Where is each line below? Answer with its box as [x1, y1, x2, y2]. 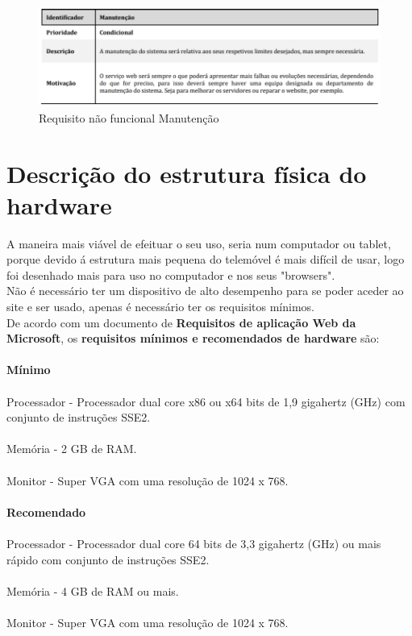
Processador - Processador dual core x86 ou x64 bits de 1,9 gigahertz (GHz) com [6, 393, 406, 409]
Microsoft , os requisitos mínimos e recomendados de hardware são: [6, 330, 380, 347]
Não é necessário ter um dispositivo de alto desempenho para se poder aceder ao [6, 282, 404, 299]
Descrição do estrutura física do [6, 156, 367, 189]
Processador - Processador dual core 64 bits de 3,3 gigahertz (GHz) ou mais [6, 534, 381, 551]
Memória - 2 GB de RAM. [6, 440, 137, 457]
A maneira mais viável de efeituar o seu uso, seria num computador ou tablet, [6, 235, 391, 251]
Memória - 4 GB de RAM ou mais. [6, 582, 179, 599]
